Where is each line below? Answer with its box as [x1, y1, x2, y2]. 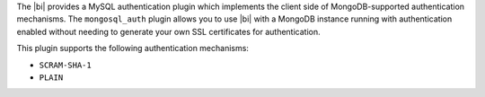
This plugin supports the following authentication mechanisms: [16, 43, 249, 54]
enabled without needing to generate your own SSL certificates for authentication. [16, 26, 321, 37]
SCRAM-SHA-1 [39, 59, 92, 70]
